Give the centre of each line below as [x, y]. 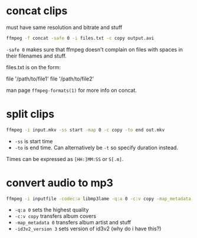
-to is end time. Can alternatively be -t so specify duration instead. [96, 147]
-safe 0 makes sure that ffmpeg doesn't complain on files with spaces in [94, 49]
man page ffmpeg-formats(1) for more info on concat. [72, 90]
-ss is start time [34, 141]
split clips [30, 114]
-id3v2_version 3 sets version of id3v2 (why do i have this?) [88, 229]
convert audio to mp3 [60, 183]
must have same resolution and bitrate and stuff [64, 27]
